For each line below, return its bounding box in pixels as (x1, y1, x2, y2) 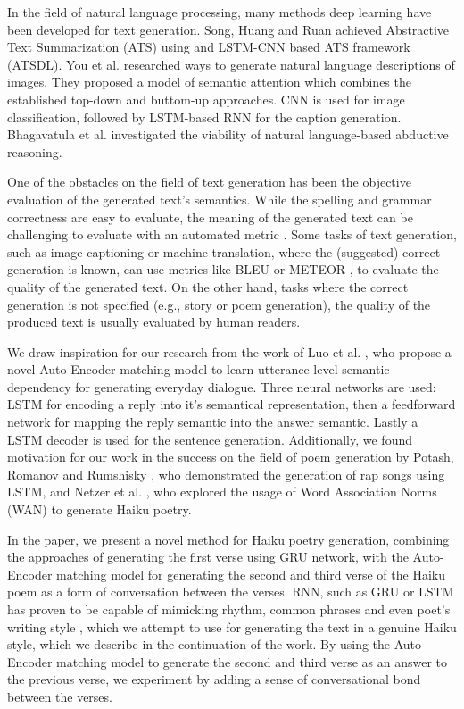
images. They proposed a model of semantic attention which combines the (7, 72, 411, 91)
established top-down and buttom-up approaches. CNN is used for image (7, 89, 405, 108)
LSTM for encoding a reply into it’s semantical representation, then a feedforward (7, 395, 456, 413)
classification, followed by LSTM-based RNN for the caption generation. (7, 107, 402, 126)
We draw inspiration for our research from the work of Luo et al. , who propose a (7, 342, 452, 361)
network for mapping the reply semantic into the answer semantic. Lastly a (7, 413, 418, 431)
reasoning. (7, 142, 62, 161)
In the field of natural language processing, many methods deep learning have (7, 3, 432, 21)
